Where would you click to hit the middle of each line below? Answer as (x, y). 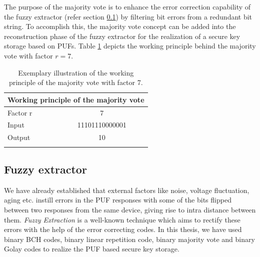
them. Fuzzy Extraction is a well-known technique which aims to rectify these (122, 219)
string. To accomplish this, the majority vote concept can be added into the (120, 26)
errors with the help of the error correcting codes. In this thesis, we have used (123, 229)
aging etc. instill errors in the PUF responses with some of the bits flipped (118, 200)
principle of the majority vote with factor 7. (76, 82)
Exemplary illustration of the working (76, 72)
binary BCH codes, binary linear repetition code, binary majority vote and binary (129, 239)
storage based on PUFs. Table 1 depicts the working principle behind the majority (130, 46)
